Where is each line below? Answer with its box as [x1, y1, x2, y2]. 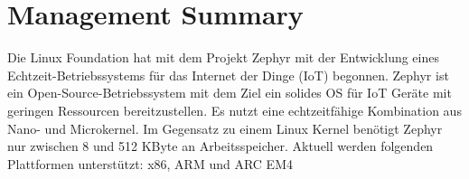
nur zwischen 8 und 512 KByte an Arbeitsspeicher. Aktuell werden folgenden [7, 137, 434, 155]
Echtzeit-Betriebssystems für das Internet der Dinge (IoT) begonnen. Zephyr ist [7, 65, 449, 84]
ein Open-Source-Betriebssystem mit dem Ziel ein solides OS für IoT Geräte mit [7, 83, 452, 102]
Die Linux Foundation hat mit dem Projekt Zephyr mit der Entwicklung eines [7, 48, 439, 67]
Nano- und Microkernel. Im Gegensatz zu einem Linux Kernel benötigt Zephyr [7, 118, 443, 137]
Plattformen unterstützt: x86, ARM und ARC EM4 [7, 154, 293, 173]
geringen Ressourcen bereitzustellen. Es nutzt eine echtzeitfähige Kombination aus [7, 100, 462, 119]
